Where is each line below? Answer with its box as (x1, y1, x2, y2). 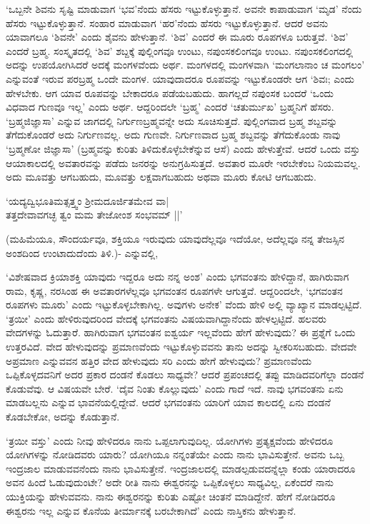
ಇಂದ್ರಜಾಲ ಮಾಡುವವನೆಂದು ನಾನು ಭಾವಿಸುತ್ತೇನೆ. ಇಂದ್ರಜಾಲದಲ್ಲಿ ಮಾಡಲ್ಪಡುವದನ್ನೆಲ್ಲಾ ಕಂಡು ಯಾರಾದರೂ (6, 460, 356, 475)
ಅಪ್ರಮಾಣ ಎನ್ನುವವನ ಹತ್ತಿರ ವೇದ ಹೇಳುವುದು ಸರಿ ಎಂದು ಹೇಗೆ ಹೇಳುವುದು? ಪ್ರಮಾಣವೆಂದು (6, 353, 312, 368)
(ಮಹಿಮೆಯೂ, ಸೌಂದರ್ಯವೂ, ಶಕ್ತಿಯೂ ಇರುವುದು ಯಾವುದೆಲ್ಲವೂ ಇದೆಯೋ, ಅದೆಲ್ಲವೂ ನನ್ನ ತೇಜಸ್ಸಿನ (6, 231, 345, 246)
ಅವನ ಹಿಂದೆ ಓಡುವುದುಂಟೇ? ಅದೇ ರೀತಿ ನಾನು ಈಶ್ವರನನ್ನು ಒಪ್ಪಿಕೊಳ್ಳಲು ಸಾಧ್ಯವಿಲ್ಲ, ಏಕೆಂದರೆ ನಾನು (6, 475, 334, 490)
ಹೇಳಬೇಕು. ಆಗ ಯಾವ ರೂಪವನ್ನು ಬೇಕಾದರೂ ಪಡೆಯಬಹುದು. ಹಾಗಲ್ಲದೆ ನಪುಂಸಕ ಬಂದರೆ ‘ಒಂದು (6, 85, 334, 100)
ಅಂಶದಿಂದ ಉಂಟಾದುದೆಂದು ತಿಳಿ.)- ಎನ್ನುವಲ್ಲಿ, (6, 245, 159, 260)
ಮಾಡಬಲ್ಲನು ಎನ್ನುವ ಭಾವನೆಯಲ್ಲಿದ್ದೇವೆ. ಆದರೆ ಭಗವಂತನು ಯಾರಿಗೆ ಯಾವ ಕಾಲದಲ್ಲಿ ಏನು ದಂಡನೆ (6, 395, 331, 410)
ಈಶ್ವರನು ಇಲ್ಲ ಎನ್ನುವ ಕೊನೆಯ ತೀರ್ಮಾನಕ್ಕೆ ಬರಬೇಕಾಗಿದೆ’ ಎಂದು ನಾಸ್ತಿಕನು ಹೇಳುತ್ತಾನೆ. (6, 503, 296, 518)
